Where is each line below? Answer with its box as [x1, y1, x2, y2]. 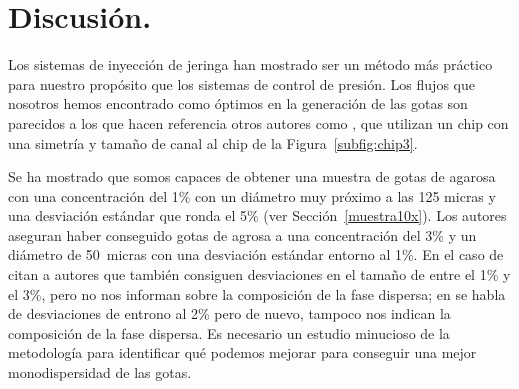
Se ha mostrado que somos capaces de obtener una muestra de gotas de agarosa [8, 166, 496, 187]
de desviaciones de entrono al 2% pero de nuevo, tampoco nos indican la [8, 303, 451, 324]
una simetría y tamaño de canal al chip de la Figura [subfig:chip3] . [8, 132, 418, 153]
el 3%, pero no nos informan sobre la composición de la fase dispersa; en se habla [8, 283, 506, 304]
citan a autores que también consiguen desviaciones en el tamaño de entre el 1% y [8, 264, 511, 285]
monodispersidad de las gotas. [8, 362, 192, 383]
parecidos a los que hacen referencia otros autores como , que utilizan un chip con [8, 112, 509, 133]
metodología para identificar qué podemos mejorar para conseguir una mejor [8, 342, 477, 363]
